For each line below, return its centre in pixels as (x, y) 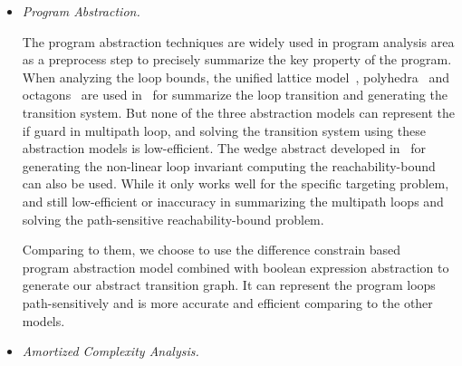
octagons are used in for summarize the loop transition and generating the (235, 95)
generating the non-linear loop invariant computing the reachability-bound (229, 165)
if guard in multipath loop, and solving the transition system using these (224, 130)
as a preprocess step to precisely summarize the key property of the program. (237, 59)
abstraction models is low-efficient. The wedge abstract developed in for (224, 148)
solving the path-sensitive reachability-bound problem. (173, 219)
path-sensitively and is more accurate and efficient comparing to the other (227, 302)
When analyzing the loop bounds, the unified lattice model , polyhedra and (236, 77)
